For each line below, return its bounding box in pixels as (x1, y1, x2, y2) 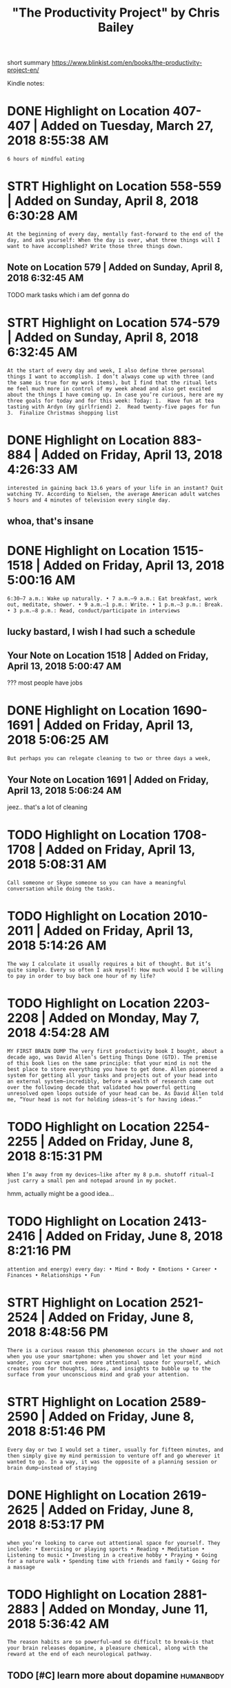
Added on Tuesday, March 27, (40, 118, 214, 134)
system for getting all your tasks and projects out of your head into (7, 1072, 217, 1079)
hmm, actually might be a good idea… (7, 1189, 114, 1197)
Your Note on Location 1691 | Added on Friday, (7, 774, 209, 786)
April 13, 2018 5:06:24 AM (7, 784, 122, 796)
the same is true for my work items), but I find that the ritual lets (7, 379, 217, 386)
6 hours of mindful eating (7, 155, 85, 163)
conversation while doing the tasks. (7, 885, 116, 892)
